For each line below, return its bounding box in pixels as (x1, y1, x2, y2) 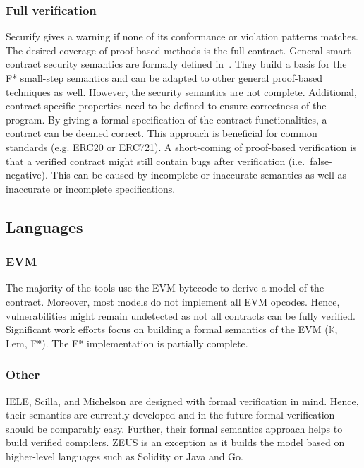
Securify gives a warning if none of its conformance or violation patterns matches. (6, 29, 358, 44)
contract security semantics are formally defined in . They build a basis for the (6, 56, 347, 71)
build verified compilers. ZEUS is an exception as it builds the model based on (6, 435, 345, 450)
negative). (6, 167, 48, 182)
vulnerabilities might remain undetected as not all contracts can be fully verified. (6, 308, 356, 323)
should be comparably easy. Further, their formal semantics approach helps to (6, 421, 343, 436)
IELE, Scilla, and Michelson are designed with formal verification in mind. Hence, (6, 393, 359, 408)
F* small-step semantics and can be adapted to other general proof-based (6, 71, 323, 85)
